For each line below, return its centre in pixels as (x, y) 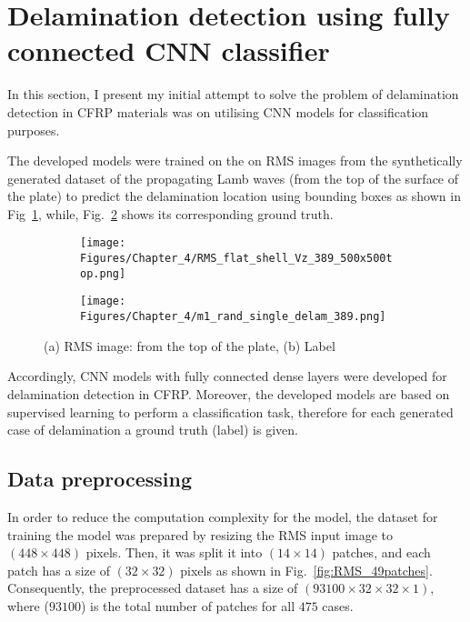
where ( (28, 605)
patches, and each (381, 552)
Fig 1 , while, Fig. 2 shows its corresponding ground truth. (170, 213)
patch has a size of (59, 570)
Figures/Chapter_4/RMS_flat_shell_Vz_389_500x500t (236, 259)
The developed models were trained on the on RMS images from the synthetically (235, 161)
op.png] (103, 273)
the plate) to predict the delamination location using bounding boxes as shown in (234, 196)
